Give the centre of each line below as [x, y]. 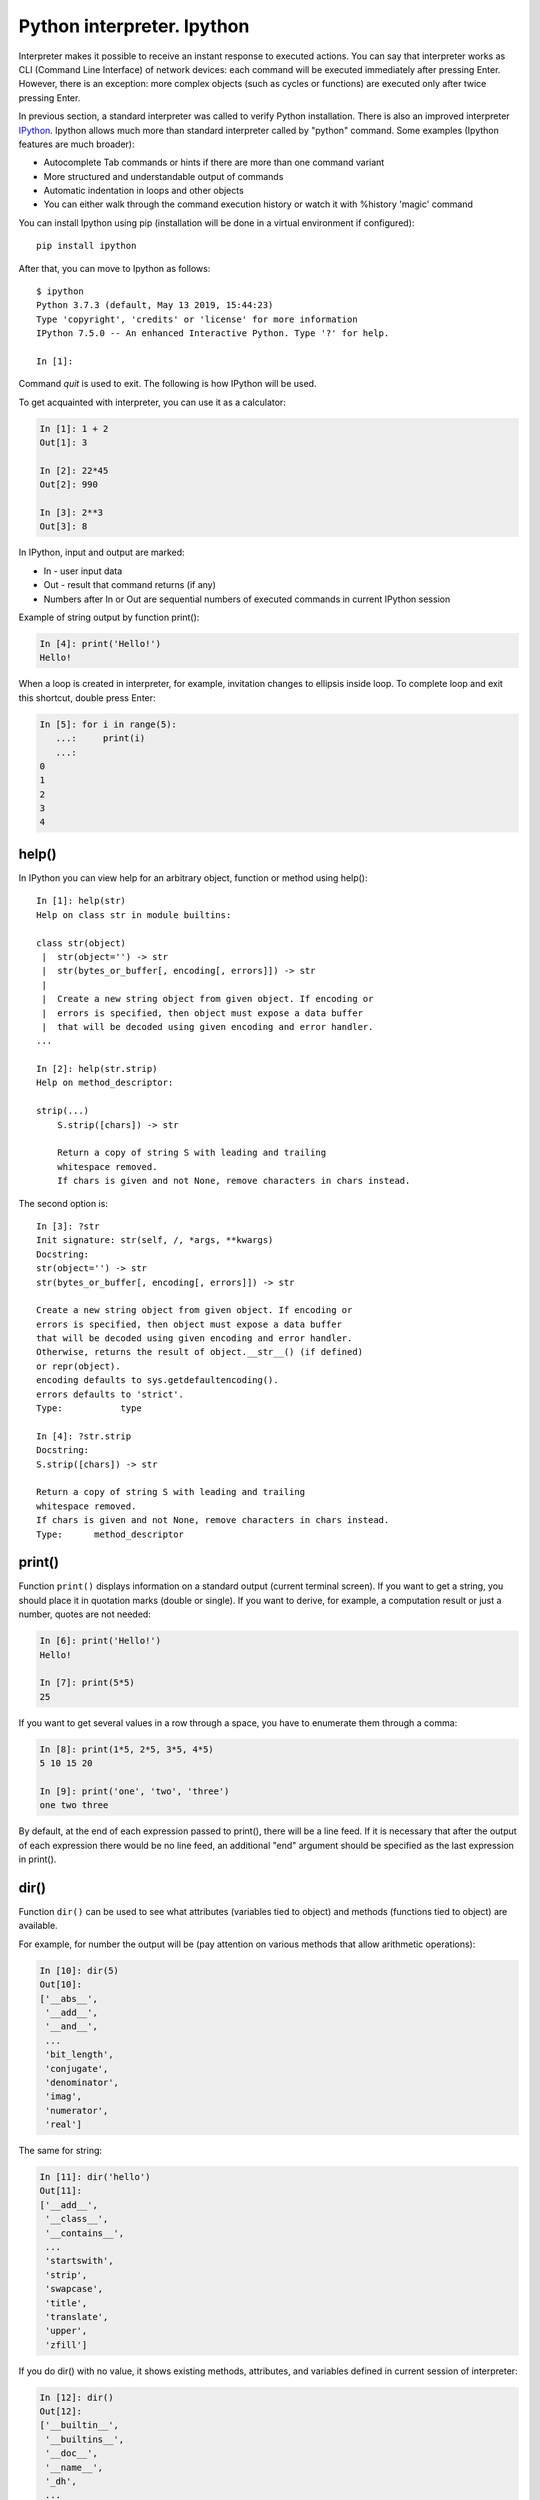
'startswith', [79, 2261]
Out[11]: [61, 2191]
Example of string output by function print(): [109, 617]
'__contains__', [85, 2233]
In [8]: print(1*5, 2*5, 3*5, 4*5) [126, 1749]
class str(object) [81, 943]
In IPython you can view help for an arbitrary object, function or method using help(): [193, 877]
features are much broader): [76, 144]
